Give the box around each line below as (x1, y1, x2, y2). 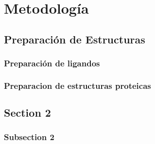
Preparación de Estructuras (4, 31, 145, 46)
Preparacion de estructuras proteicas (4, 79, 151, 91)
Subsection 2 (4, 130, 54, 143)
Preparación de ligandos (4, 57, 100, 69)
